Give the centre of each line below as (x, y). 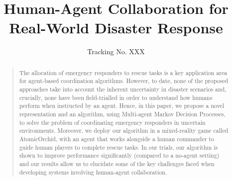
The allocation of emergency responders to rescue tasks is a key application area (123, 72)
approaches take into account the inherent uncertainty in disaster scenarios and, (123, 89)
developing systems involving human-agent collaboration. (93, 172)
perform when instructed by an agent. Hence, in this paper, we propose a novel (122, 106)
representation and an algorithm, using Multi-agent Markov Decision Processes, (122, 114)
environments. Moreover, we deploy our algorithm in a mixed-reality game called (124, 131)
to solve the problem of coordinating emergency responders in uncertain (112, 122)
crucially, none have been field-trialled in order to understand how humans (116, 97)
